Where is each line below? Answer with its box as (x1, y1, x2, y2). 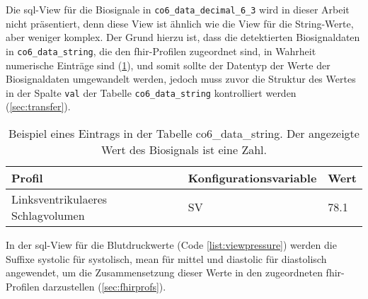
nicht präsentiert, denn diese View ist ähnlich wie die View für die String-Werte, (6, 16, 354, 30)
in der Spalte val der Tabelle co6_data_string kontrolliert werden (6, 85, 297, 100)
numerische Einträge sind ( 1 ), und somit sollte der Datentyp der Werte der (6, 57, 330, 72)
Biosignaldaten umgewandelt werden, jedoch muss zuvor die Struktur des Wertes (6, 71, 356, 86)
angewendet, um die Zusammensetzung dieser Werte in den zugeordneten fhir (6, 265, 342, 280)
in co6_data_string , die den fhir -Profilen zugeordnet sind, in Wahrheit (6, 43, 316, 58)
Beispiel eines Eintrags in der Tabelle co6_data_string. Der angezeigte (8, 124, 360, 141)
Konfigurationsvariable (188, 169, 317, 186)
